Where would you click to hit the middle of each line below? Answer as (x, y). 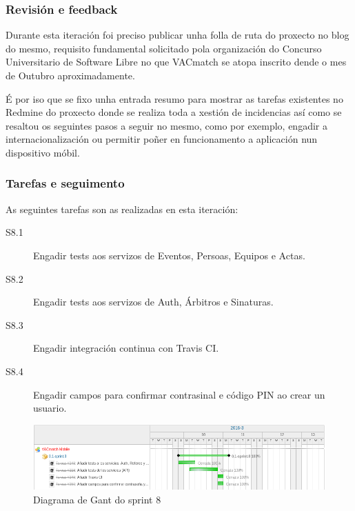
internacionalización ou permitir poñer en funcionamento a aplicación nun (162, 139)
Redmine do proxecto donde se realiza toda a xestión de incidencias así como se (174, 112)
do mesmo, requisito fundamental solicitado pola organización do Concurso (164, 48)
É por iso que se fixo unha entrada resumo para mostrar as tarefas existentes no (174, 98)
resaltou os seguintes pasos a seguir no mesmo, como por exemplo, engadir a (166, 125)
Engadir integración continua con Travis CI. (126, 348)
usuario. (50, 408)
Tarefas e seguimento (65, 183)
